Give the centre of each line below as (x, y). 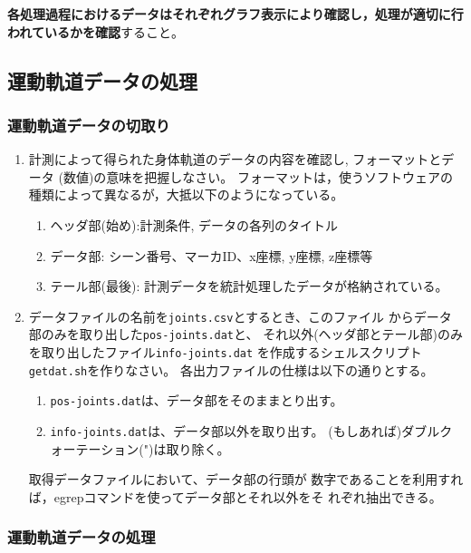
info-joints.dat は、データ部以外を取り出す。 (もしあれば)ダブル (245, 431)
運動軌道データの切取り (89, 125)
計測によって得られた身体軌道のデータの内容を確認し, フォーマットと (235, 159)
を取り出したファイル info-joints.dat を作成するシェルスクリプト (225, 352)
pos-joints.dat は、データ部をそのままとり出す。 (197, 400)
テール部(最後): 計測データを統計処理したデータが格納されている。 (249, 286)
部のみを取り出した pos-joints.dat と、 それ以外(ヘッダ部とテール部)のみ (246, 334)
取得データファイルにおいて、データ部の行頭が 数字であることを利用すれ (246, 479)
